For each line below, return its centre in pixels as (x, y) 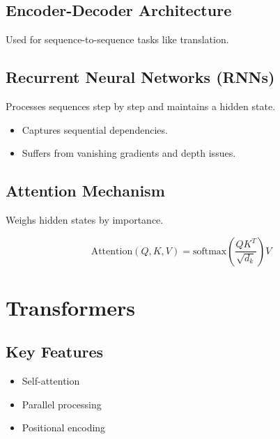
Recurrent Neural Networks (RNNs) (140, 77)
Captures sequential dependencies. (95, 129)
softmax (210, 251)
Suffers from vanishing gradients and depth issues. (129, 153)
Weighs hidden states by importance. (85, 219)
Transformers (71, 307)
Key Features (55, 352)
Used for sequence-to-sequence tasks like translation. (117, 39)
